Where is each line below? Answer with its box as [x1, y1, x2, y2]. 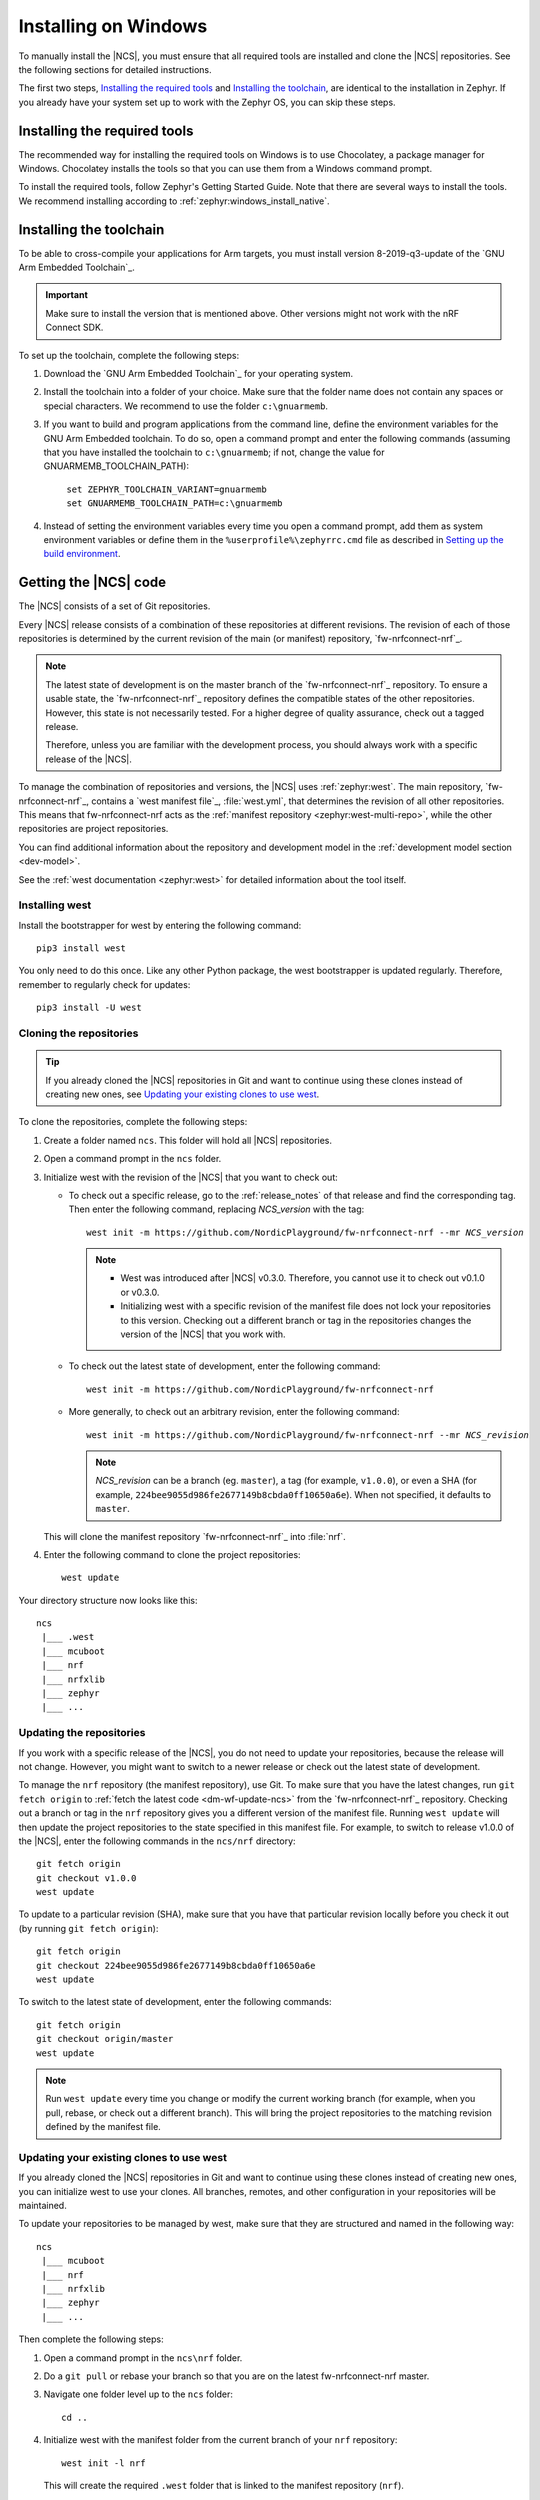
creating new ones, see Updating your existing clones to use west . [45, 1088, 320, 1100]
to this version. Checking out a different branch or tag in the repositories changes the [120, 1314, 472, 1326]
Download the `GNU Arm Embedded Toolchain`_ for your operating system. [43, 368, 354, 380]
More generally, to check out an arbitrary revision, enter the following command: [68, 1406, 400, 1418]
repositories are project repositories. [18, 823, 169, 835]
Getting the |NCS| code [18, 574, 167, 591]
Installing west [18, 898, 92, 912]
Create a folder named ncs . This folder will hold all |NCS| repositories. [43, 1134, 333, 1146]
